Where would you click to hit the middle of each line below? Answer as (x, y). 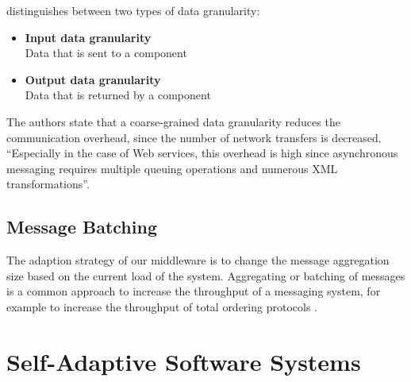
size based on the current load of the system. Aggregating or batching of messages (206, 275)
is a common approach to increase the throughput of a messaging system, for (194, 291)
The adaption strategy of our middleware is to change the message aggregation (198, 260)
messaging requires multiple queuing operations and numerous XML (172, 168)
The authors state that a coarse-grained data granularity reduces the (173, 121)
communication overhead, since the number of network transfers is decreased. (194, 137)
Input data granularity (88, 37)
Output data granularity (93, 79)
